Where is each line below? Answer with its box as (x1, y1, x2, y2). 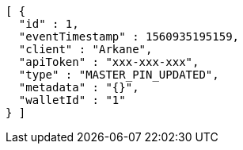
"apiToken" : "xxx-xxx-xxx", (18, 56, 199, 68)
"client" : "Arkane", (18, 43, 153, 56)
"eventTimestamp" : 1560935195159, (18, 30, 240, 43)
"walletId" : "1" (18, 94, 126, 106)
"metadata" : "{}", (18, 81, 139, 94)
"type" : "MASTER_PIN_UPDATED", (18, 68, 219, 81)
